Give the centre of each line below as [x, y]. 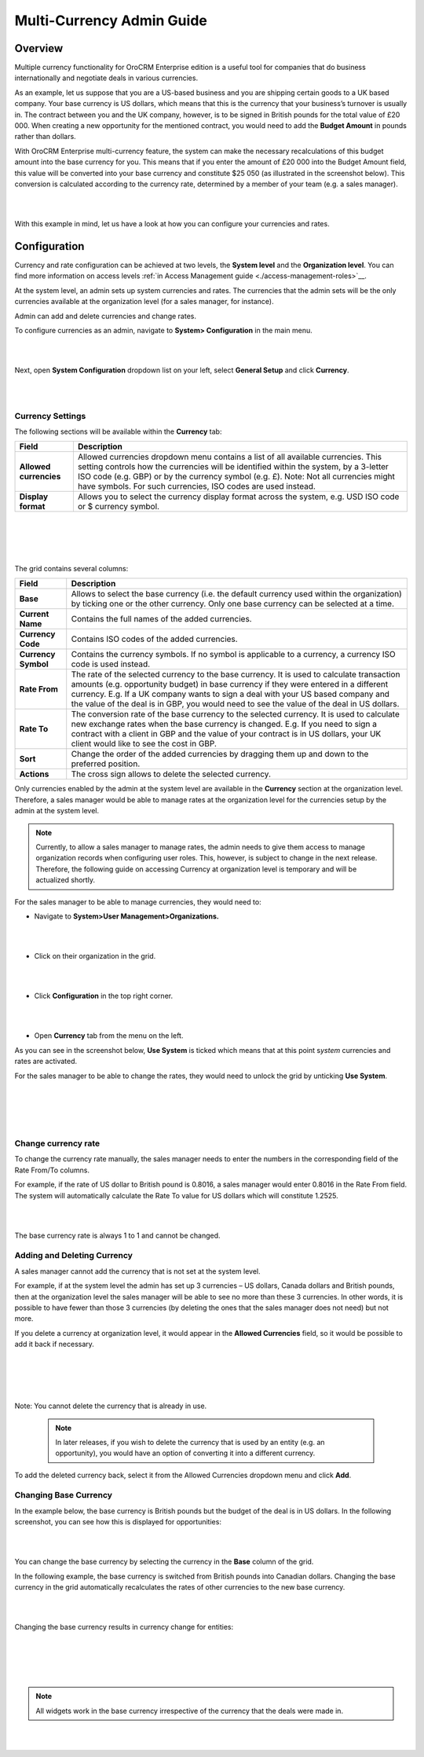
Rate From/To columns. [52, 1170]
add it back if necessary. [54, 1344]
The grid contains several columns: [71, 569]
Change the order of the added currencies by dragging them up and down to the [220, 754]
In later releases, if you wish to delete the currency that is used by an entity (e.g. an [190, 1442]
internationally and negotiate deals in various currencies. [106, 78]
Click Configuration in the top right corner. [103, 996]
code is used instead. [111, 664]
